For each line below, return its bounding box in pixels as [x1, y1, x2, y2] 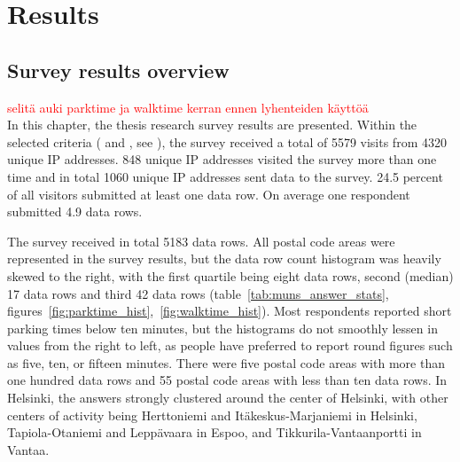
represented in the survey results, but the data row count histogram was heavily [7, 249, 441, 268]
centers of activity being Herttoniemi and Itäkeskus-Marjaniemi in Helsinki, [7, 405, 417, 424]
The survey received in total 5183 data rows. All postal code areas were [7, 231, 395, 250]
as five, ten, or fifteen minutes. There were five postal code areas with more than [7, 353, 445, 372]
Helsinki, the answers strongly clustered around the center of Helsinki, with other [7, 388, 448, 407]
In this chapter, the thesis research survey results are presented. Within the [7, 115, 417, 134]
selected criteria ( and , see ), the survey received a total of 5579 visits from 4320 [7, 132, 447, 151]
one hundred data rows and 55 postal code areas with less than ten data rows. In [7, 371, 448, 389]
